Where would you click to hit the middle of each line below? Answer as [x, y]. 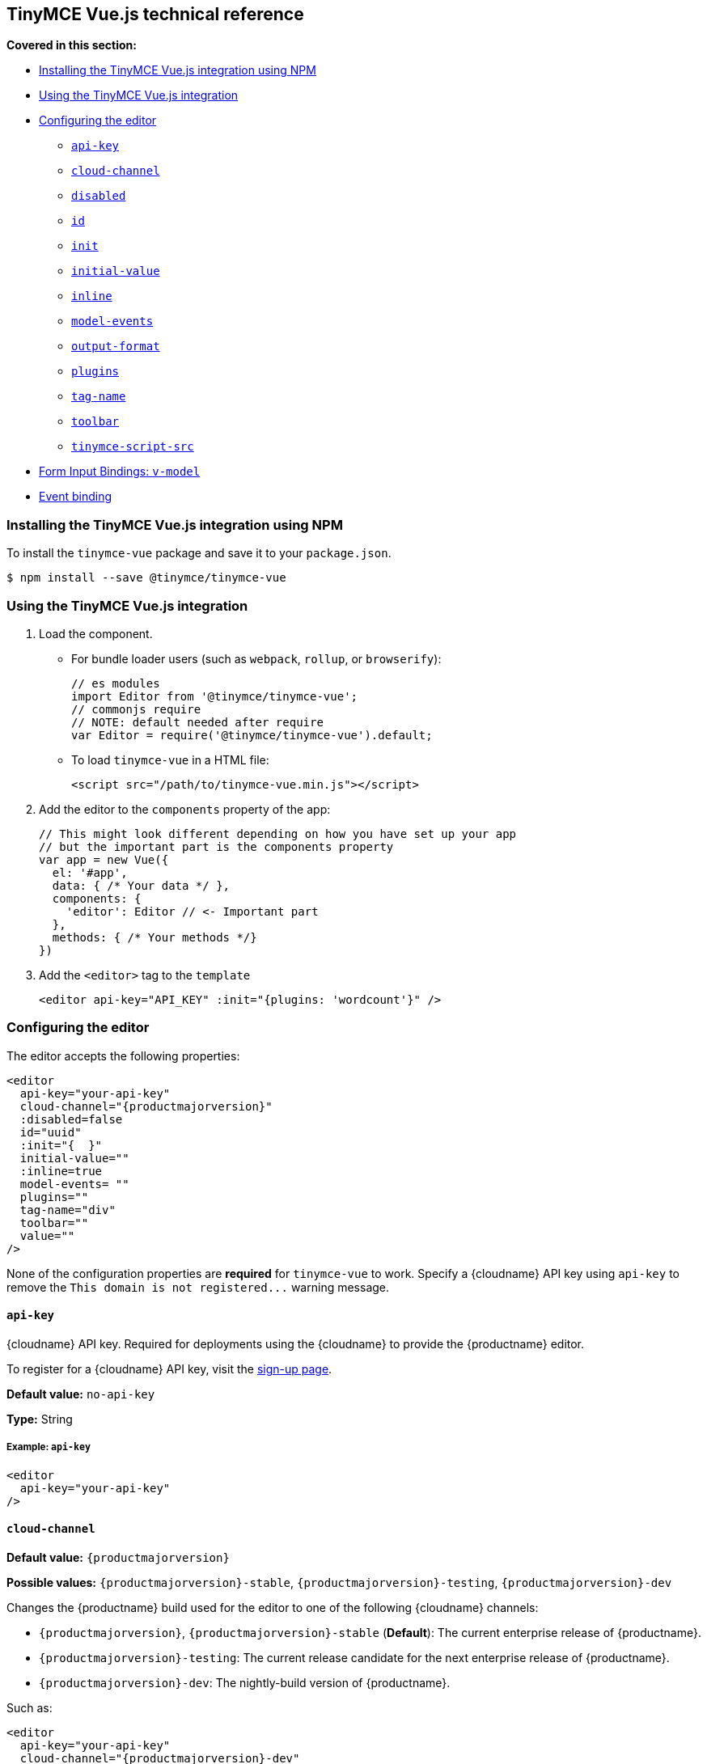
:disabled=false [71, 1119]
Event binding [76, 497]
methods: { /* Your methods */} [155, 937]
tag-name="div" [68, 1210]
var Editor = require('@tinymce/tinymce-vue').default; [252, 735]
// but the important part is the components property [216, 846]
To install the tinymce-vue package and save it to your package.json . [199, 553]
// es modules [116, 683]
